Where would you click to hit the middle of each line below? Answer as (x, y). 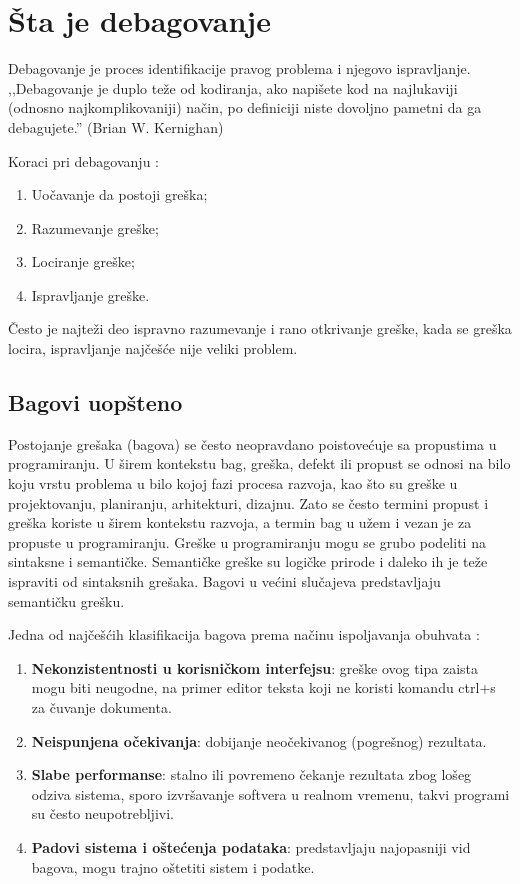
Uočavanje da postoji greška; (119, 194)
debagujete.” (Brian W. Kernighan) (116, 126)
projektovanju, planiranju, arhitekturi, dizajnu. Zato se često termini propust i (248, 502)
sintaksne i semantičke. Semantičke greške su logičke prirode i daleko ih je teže (248, 561)
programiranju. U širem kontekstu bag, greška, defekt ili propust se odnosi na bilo (259, 463)
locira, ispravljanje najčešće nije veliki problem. (153, 348)
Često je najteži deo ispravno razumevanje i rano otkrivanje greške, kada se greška (260, 328)
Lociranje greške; (83, 261)
